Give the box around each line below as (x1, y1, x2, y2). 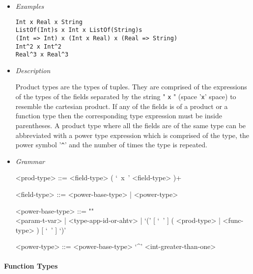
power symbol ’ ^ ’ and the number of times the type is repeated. (15, 139, 207, 150)
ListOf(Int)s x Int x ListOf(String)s (15, 27, 142, 34)
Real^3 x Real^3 (15, 51, 69, 58)
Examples (15, 1, 44, 11)
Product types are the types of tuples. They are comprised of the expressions (15, 82, 247, 92)
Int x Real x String (15, 18, 83, 26)
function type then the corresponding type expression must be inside (15, 110, 222, 121)
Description (15, 65, 51, 75)
